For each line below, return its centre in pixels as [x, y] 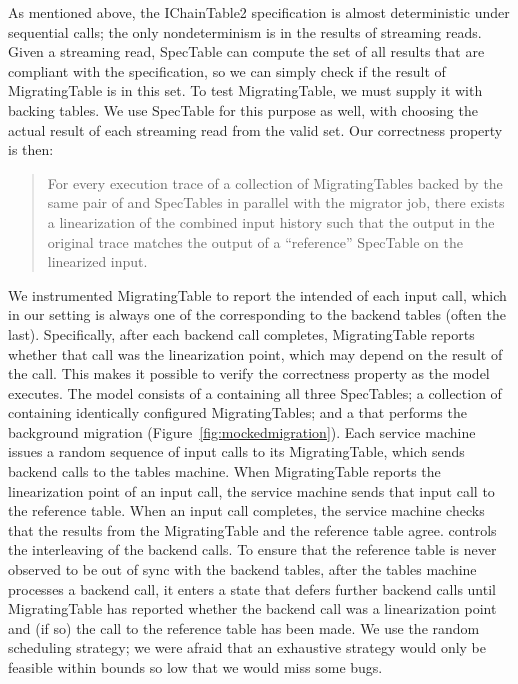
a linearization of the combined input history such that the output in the [271, 221]
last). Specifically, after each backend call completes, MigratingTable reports [241, 333]
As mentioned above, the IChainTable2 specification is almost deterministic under [259, 12]
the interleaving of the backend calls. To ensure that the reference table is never [252, 549]
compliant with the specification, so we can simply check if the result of [227, 70]
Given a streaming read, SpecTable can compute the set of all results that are [246, 51]
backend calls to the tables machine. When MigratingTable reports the [224, 471]
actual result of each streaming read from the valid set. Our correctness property [255, 129]
